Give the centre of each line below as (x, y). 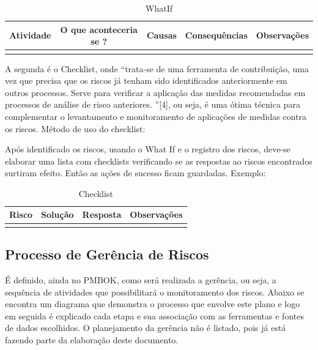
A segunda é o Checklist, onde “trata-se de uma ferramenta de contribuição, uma (157, 68)
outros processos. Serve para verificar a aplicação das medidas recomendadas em (155, 92)
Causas (161, 35)
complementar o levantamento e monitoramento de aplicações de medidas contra (156, 116)
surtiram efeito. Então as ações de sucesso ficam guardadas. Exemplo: (135, 173)
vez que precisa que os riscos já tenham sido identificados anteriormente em (146, 80)
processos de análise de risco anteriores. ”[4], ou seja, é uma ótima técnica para (153, 104)
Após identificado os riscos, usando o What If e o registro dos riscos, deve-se (148, 149)
